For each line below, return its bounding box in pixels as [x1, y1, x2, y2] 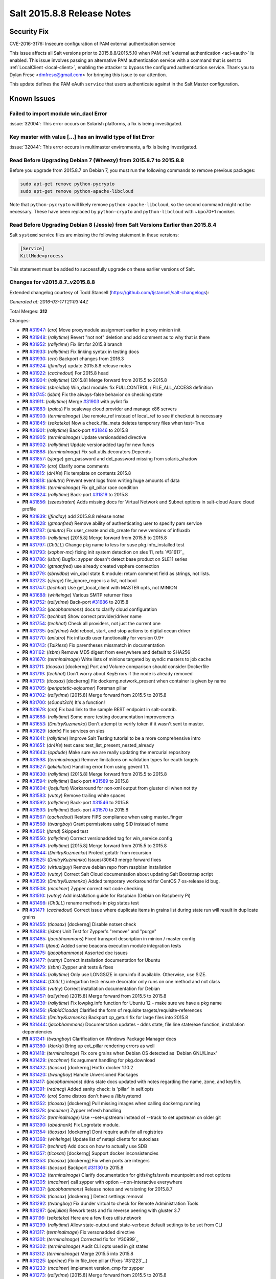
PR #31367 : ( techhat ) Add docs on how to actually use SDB [22, 1143, 148, 1149]
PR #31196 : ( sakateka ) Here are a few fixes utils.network [22, 1215, 142, 1221]
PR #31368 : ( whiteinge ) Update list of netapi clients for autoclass [22, 1136, 159, 1142]
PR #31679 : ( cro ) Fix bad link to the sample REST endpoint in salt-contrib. [22, 707, 177, 713]
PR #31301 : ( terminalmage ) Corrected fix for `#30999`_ [22, 1236, 139, 1243]
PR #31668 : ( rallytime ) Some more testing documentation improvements [22, 714, 175, 720]
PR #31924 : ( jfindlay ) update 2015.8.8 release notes [22, 363, 131, 369]
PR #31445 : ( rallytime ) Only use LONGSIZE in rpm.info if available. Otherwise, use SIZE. [22, 971, 207, 977]
